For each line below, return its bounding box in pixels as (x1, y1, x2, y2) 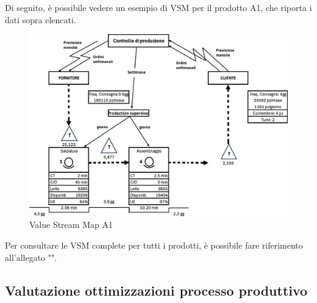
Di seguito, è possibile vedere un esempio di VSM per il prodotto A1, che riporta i (5, 1, 312, 13)
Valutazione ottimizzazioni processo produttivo (5, 280, 308, 299)
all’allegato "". (5, 250, 57, 263)
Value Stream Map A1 (29, 218, 113, 231)
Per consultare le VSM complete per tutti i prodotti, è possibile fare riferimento (5, 239, 303, 252)
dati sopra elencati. (5, 13, 76, 26)
